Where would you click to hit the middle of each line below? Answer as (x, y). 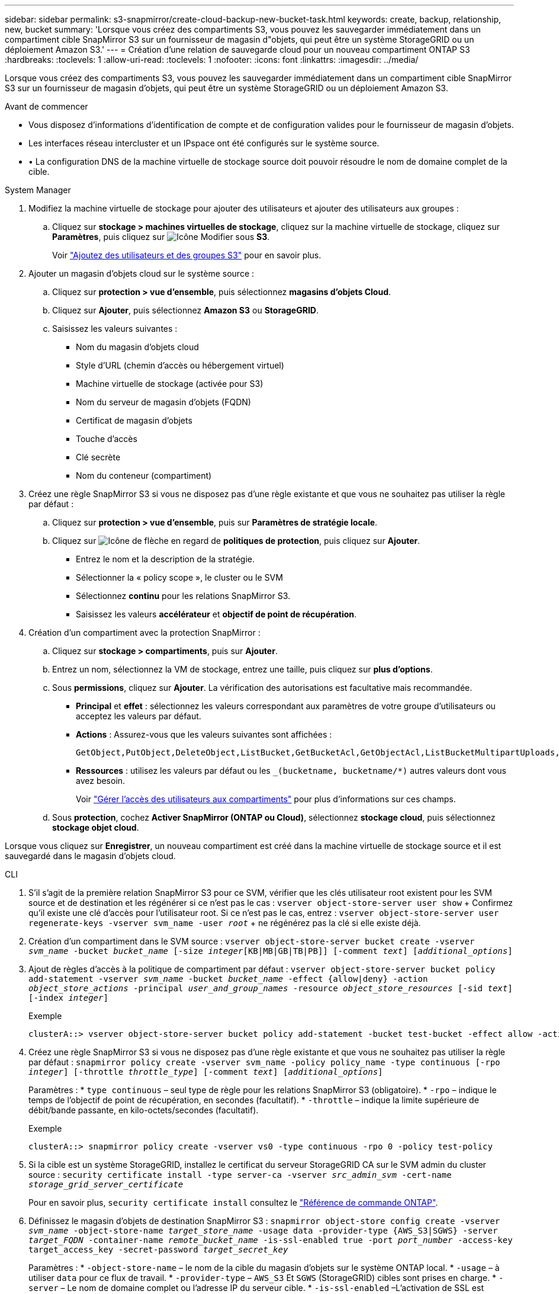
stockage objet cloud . (96, 827)
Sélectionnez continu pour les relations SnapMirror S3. (183, 596)
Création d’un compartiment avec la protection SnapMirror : (144, 632)
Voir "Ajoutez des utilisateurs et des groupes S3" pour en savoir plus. (187, 255)
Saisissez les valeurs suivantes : (115, 329)
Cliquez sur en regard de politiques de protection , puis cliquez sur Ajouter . (236, 541)
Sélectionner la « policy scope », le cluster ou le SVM (179, 577)
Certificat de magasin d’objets (134, 420)
